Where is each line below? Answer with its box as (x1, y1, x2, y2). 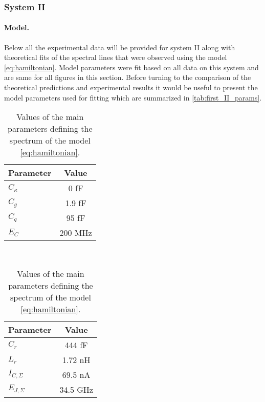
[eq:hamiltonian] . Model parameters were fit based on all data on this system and (4, 62, 259, 72)
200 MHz (59, 227, 92, 239)
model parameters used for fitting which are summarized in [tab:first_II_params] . (4, 92, 262, 103)
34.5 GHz (59, 383, 93, 395)
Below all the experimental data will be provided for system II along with (4, 42, 235, 52)
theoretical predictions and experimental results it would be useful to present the (4, 82, 258, 93)
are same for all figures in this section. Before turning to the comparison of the (4, 72, 251, 83)
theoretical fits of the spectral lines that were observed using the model (4, 52, 227, 63)
